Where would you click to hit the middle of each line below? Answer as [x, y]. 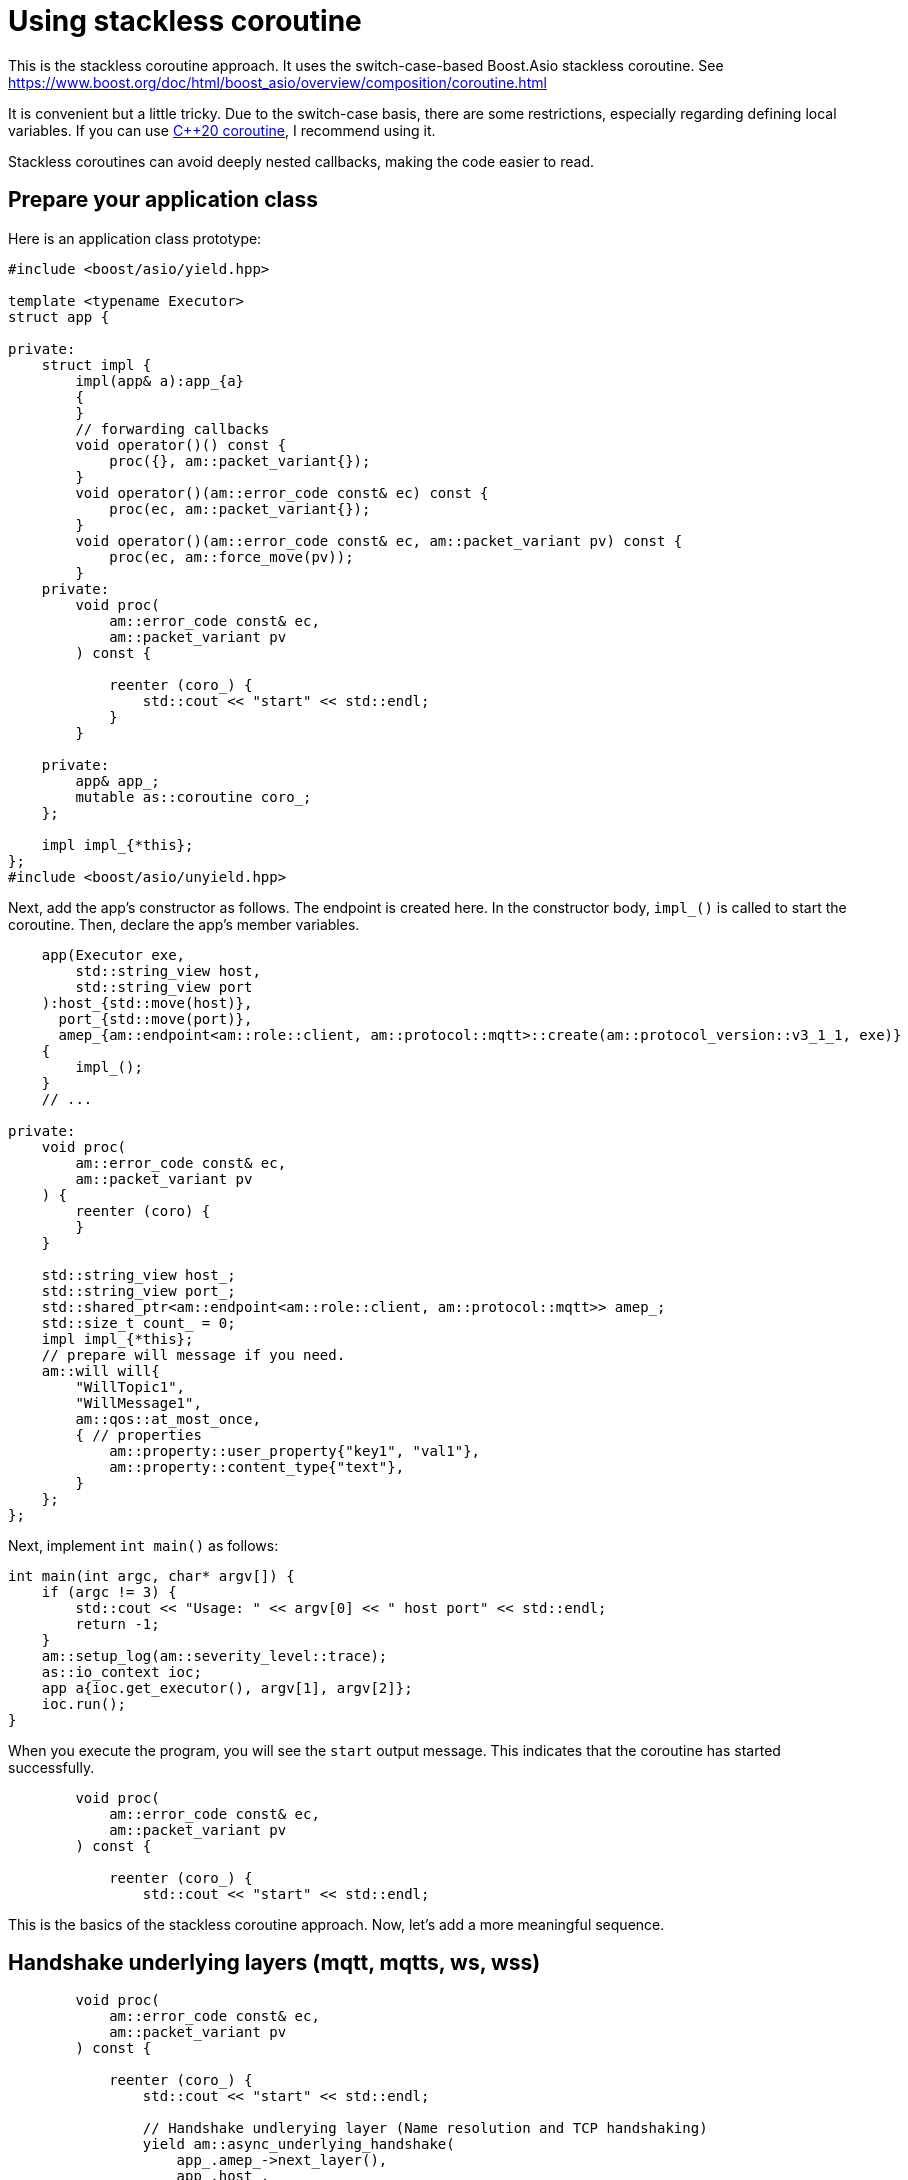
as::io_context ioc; [121, 1671]
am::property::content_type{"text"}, [257, 1466]
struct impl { [96, 364]
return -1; [117, 1623]
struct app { [59, 316]
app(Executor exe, [113, 954]
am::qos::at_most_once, [168, 1418]
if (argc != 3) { [109, 1591]
